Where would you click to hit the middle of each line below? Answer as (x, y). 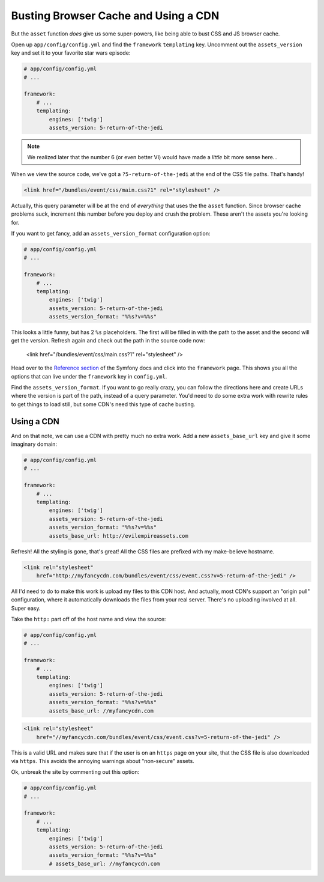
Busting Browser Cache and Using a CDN (115, 16)
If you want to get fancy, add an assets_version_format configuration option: (111, 233)
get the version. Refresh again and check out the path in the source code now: (108, 341)
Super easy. (26, 608)
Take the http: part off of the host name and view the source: (88, 619)
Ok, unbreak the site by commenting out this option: (75, 772)
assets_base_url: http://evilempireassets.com (118, 536)
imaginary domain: (34, 444)
